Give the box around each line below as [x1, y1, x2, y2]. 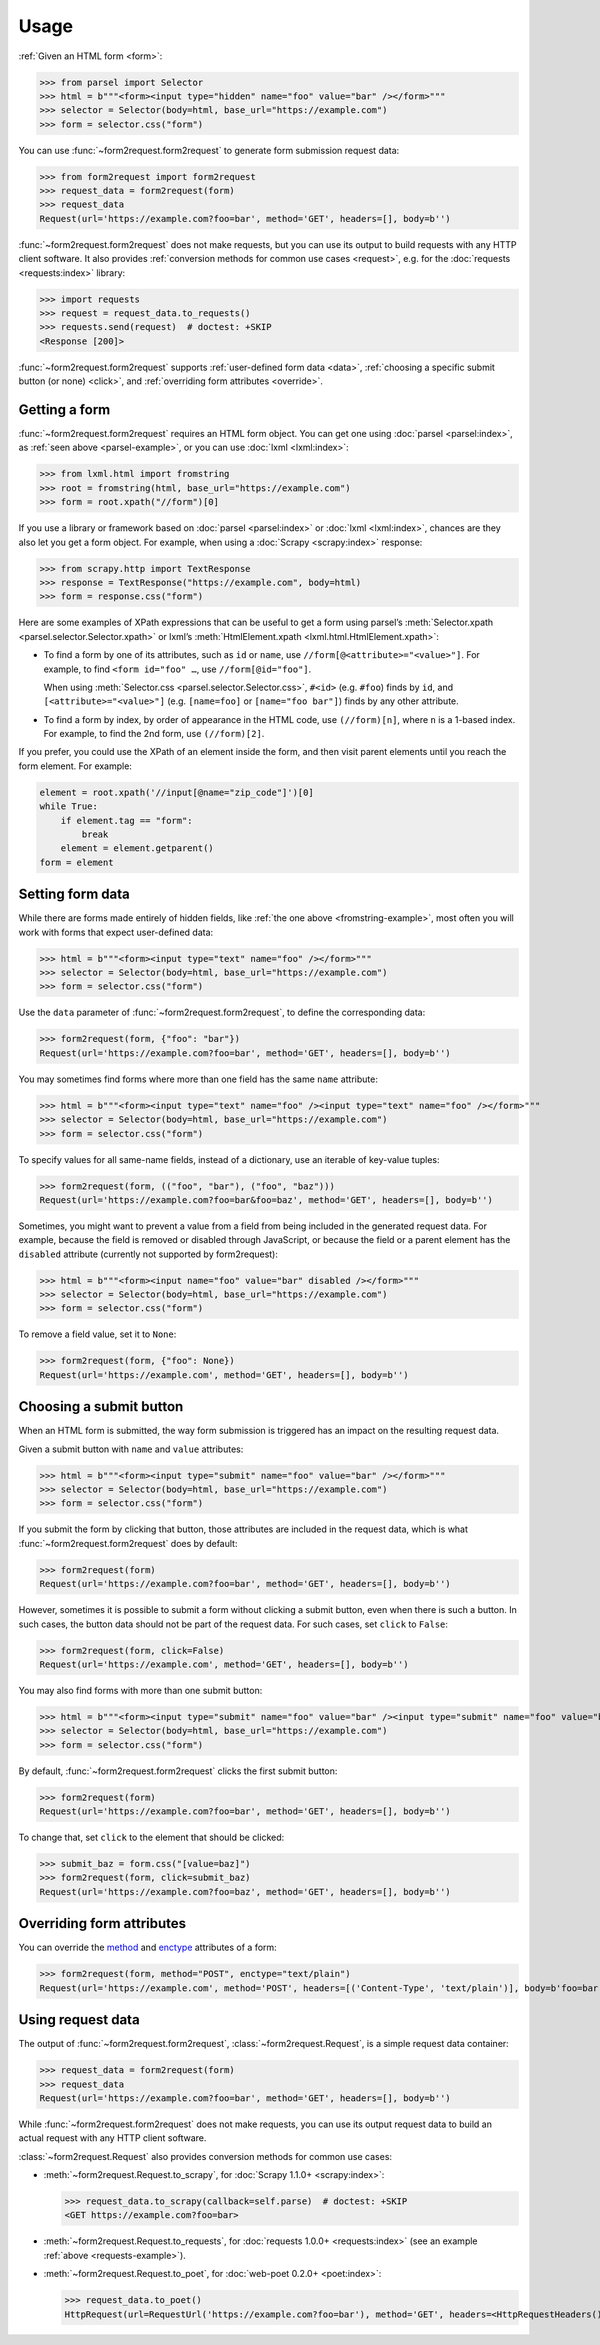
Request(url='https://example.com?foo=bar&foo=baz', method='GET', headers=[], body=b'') [39, 1194, 494, 1205]
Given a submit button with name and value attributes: [18, 1443, 244, 1455]
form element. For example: [18, 760, 132, 772]
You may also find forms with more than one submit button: [18, 1684, 263, 1696]
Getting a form [18, 401, 111, 418]
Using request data [18, 2011, 140, 2029]
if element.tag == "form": [60, 815, 194, 826]
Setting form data [18, 886, 130, 903]
